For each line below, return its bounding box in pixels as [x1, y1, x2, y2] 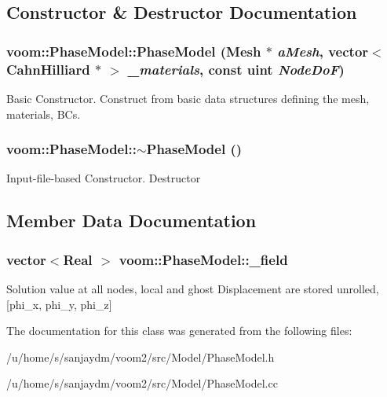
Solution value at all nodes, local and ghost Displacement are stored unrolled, [6, 280, 379, 296]
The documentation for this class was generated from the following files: [6, 322, 352, 339]
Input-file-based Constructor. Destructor [6, 170, 201, 186]
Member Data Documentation [6, 208, 257, 233]
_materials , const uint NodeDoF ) [128, 59, 345, 79]
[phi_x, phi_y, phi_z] [6, 296, 112, 312]
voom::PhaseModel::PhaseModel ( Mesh [6, 41, 261, 61]
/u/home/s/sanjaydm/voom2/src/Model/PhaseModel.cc [6, 375, 278, 391]
